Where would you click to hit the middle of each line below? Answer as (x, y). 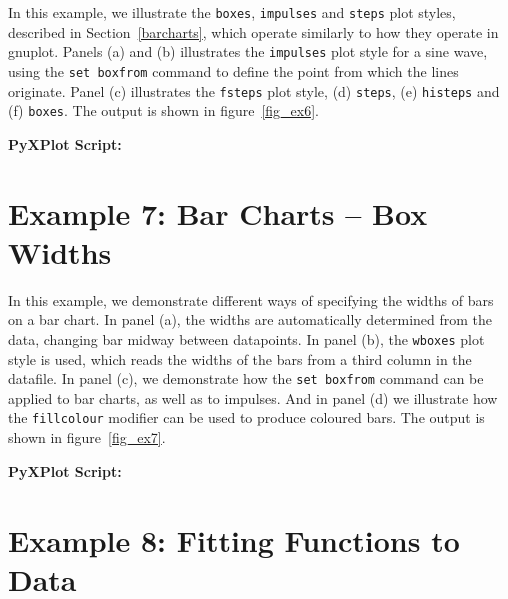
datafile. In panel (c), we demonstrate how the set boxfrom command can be (246, 378)
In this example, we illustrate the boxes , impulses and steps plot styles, (232, 12)
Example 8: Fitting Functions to (234, 539)
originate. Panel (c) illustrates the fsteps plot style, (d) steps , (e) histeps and (254, 90)
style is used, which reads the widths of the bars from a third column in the (240, 358)
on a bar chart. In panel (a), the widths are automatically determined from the (250, 319)
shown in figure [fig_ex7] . (87, 437)
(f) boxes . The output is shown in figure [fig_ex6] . (163, 110)
